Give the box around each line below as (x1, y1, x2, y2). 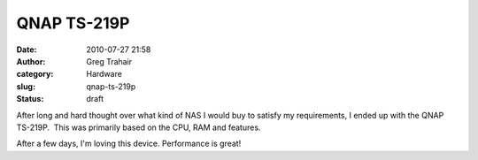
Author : (16, 56, 46, 66)
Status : (16, 94, 44, 104)
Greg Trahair (86, 56, 133, 66)
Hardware (86, 69, 123, 80)
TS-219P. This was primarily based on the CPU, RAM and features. (16, 122, 261, 133)
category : (16, 69, 54, 80)
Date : (16, 44, 37, 55)
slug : (16, 80, 35, 92)
